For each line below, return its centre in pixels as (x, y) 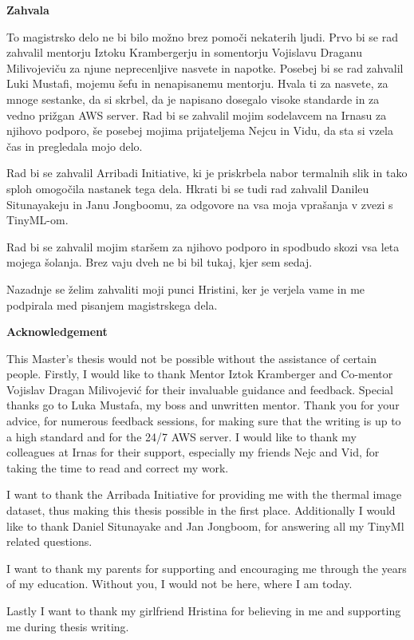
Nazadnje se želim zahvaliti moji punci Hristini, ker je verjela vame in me (186, 288)
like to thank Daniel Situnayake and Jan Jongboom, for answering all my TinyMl (205, 525)
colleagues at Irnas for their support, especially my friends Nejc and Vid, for (193, 452)
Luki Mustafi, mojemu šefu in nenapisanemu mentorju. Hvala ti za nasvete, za (197, 83)
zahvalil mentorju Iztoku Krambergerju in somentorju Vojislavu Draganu (184, 52)
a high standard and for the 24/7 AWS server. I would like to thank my (181, 436)
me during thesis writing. (68, 626)
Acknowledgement (57, 332)
